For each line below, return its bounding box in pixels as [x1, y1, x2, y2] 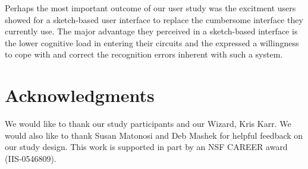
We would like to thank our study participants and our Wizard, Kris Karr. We [5, 117, 291, 130]
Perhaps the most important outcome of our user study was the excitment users [5, 2, 296, 14]
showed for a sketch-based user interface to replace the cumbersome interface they [5, 13, 303, 25]
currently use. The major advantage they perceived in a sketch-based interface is [5, 25, 298, 37]
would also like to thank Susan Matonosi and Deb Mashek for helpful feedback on [5, 129, 303, 141]
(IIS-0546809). [5, 152, 56, 164]
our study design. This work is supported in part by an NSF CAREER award [5, 141, 288, 153]
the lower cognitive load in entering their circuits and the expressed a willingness [5, 36, 299, 49]
